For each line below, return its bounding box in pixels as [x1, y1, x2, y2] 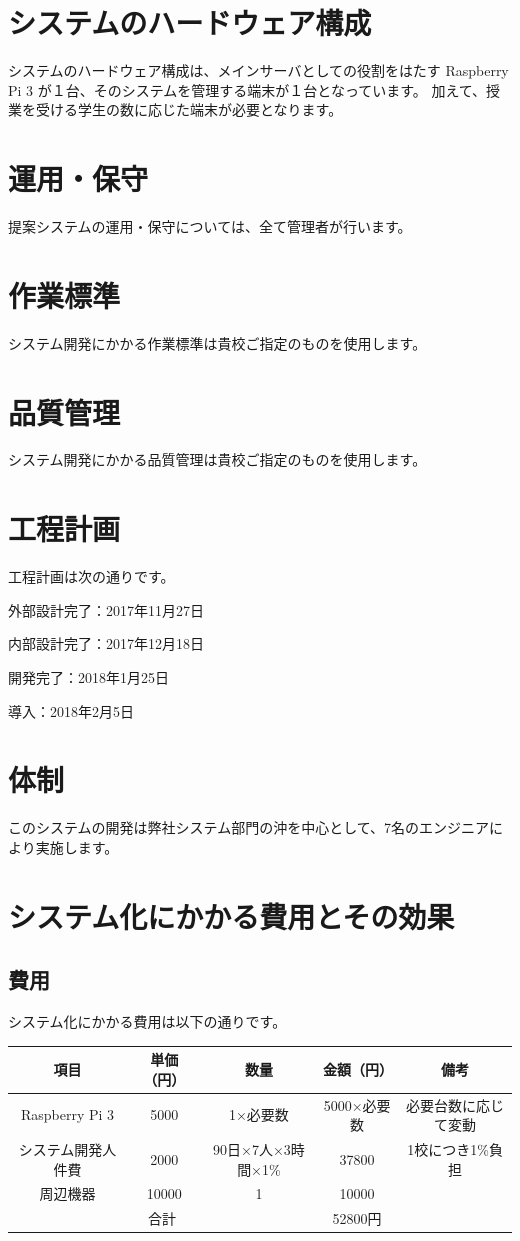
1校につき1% [407, 1139, 489, 1160]
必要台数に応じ [406, 1094, 505, 1115]
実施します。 [35, 836, 119, 857]
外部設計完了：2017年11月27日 [8, 599, 204, 620]
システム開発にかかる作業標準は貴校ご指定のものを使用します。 [8, 332, 427, 353]
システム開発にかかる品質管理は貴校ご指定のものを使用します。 [8, 449, 427, 470]
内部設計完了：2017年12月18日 [8, 633, 204, 654]
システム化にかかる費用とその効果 [8, 895, 455, 936]
